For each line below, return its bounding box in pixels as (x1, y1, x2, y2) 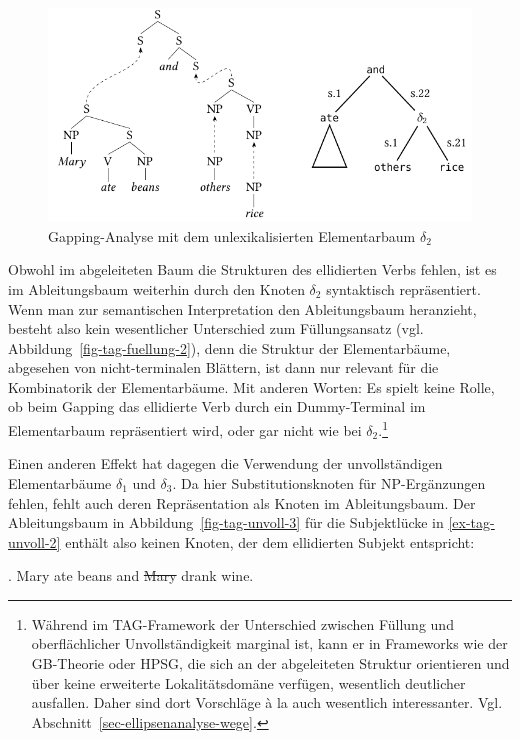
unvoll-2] (8, 531, 61, 552)
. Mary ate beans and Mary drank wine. (8, 565, 254, 586)
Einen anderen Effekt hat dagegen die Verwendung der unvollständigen (8, 453, 443, 474)
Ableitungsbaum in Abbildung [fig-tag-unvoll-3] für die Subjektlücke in (8, 512, 444, 533)
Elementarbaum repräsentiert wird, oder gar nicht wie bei (8, 419, 362, 440)
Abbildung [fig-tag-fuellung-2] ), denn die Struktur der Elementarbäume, (8, 337, 451, 358)
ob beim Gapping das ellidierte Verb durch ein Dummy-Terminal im (8, 396, 426, 417)
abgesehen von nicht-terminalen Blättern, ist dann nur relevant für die (8, 357, 439, 378)
